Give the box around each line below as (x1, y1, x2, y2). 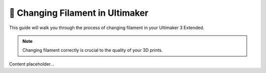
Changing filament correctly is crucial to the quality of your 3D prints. (22, 47, 163, 53)
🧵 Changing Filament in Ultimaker (9, 7, 149, 18)
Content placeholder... (9, 61, 54, 67)
